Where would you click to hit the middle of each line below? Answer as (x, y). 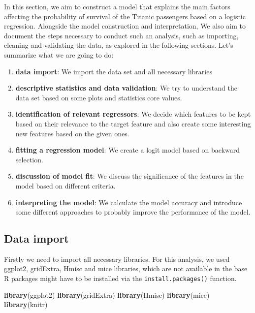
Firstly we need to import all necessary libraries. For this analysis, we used (117, 259)
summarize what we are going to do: (59, 54)
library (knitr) (26, 304)
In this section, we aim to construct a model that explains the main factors (117, 6)
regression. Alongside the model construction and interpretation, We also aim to (125, 26)
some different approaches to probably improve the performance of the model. (133, 212)
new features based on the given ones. (72, 133)
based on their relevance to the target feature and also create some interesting (133, 123)
